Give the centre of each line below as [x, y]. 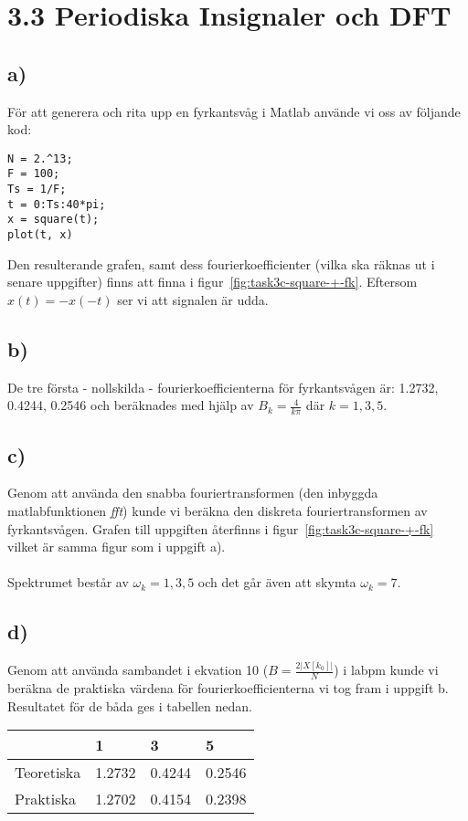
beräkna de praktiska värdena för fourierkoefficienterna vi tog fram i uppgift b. [228, 688]
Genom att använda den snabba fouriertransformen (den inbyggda [193, 493]
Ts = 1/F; [37, 189]
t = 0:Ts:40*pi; [57, 204]
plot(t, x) [40, 235]
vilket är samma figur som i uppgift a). [117, 547]
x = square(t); [53, 220]
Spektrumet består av [68, 582]
